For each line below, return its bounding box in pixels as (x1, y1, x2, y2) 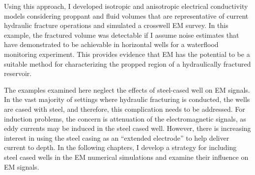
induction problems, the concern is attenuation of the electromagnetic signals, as (4, 113, 246, 124)
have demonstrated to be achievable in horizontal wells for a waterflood (4, 39, 219, 50)
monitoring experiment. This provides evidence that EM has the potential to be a (4, 49, 250, 59)
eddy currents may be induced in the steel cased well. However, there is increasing (4, 123, 251, 133)
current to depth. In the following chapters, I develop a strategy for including (4, 142, 237, 152)
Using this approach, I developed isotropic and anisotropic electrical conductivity (4, 1, 248, 11)
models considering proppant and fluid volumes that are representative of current (4, 10, 249, 21)
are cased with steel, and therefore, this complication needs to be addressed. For (4, 103, 245, 114)
